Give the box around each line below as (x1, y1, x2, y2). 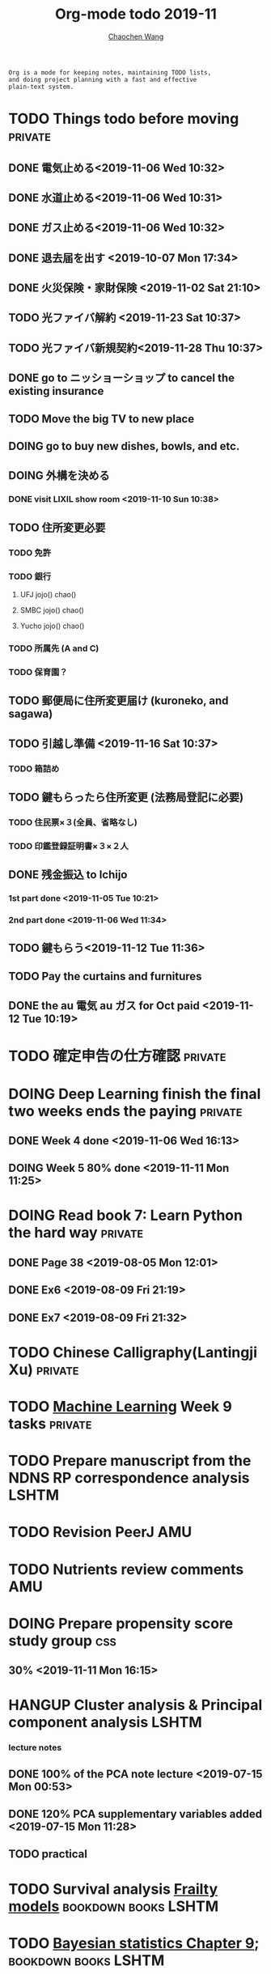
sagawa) (8, 707, 53, 721)
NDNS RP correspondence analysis (8, 1469, 250, 1488)
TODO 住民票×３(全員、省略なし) (8, 817, 138, 828)
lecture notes (8, 1742, 62, 1753)
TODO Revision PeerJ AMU (8, 1523, 193, 1542)
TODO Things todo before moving (8, 110, 239, 128)
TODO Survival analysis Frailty (8, 1879, 218, 1898)
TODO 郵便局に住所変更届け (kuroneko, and (8, 694, 229, 708)
